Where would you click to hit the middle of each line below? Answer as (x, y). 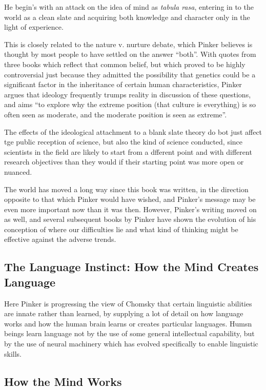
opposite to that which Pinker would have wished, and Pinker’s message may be (130, 199)
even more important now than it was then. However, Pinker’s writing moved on (130, 209)
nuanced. (18, 171)
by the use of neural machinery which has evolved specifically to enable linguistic (131, 344)
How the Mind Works (63, 381)
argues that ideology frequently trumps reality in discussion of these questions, (128, 94)
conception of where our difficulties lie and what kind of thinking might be (121, 229)
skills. (13, 353)
